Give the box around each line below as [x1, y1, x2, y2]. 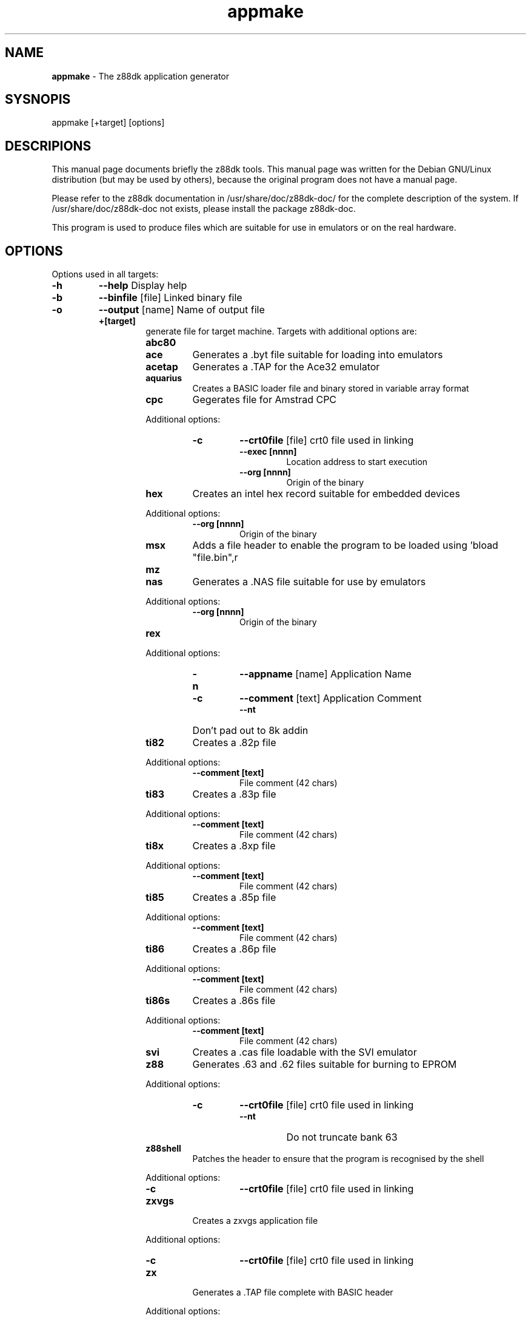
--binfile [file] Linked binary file [98, 291, 242, 304]
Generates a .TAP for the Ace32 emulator [192, 361, 380, 373]
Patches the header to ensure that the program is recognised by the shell [192, 1153, 484, 1164]
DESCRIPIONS [5, 138, 92, 154]
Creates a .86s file [192, 994, 276, 1007]
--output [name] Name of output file [98, 304, 265, 316]
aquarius [145, 373, 182, 384]
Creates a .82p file [192, 736, 276, 749]
